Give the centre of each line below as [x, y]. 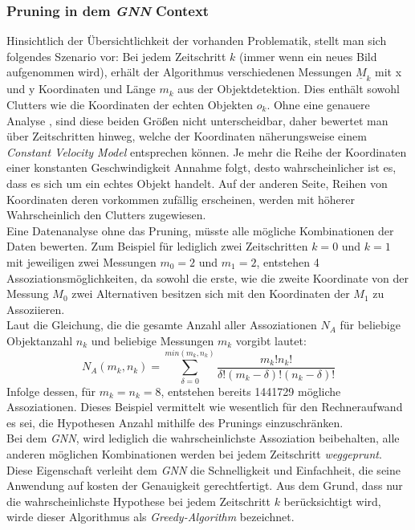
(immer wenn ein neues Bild [308, 56]
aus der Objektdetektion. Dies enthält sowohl [289, 89]
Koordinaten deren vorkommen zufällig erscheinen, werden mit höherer [181, 199]
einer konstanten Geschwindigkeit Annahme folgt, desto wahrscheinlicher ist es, [201, 167]
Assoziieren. [36, 309]
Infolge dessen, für [51, 391]
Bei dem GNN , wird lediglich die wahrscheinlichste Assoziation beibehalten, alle [203, 438]
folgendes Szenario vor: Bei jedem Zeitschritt [116, 56]
